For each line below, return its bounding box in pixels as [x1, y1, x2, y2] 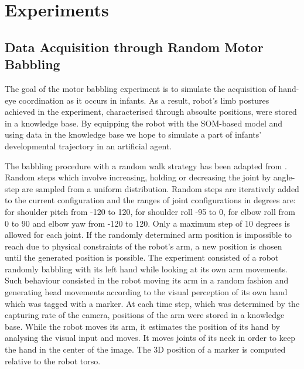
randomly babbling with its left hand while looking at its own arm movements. [5, 262, 288, 275]
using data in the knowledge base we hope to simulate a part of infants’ [5, 128, 262, 141]
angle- [273, 171, 295, 183]
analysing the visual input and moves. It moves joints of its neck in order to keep [5, 332, 295, 344]
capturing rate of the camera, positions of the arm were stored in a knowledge [5, 309, 285, 321]
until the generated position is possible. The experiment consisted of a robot [5, 251, 279, 264]
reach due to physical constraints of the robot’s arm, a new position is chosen [5, 240, 282, 252]
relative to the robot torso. [5, 354, 101, 367]
